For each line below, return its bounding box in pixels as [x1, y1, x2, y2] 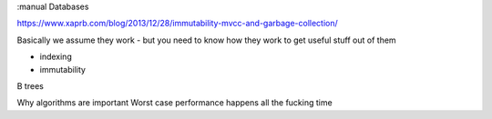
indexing [39, 51, 72, 63]
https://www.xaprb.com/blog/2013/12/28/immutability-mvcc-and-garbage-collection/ [16, 18, 339, 29]
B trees [16, 80, 45, 91]
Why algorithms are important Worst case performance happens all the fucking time [16, 97, 333, 108]
